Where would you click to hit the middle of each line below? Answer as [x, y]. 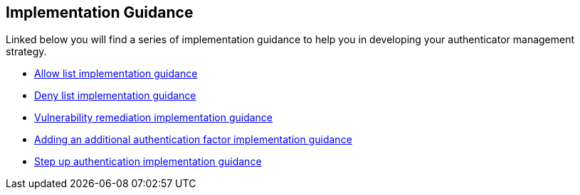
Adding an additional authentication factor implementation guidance [193, 140]
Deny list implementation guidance [115, 96]
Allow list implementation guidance [116, 74]
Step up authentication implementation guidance [148, 162]
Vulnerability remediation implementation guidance [154, 118]
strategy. [26, 52]
